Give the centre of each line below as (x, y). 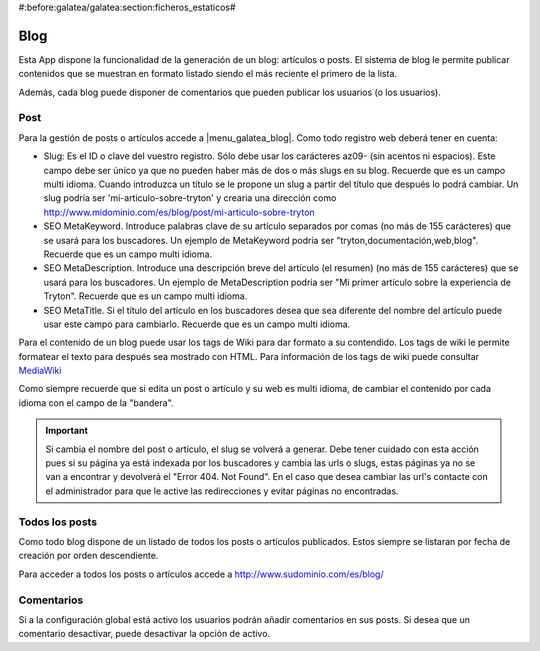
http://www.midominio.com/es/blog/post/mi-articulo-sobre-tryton (179, 212)
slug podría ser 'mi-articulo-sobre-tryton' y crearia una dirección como (190, 198)
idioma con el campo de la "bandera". (96, 402)
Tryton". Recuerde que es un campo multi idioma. (145, 296)
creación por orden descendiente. (88, 556)
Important (67, 431)
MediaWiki (40, 371)
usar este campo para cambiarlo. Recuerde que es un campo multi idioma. (197, 324)
